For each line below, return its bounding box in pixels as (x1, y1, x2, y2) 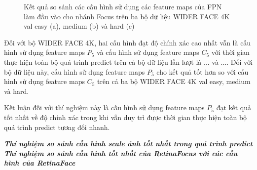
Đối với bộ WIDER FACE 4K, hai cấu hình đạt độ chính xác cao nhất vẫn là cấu (4, 37, 251, 47)
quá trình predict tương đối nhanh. (4, 122, 110, 132)
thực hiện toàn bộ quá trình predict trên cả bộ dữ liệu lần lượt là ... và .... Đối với (4, 56, 253, 67)
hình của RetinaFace (4, 158, 75, 168)
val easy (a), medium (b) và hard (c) (24, 21, 135, 31)
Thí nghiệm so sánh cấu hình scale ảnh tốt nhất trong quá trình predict (4, 138, 253, 149)
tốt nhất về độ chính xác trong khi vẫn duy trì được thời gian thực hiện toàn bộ (4, 112, 247, 122)
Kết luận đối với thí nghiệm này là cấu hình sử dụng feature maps (4, 102, 205, 113)
